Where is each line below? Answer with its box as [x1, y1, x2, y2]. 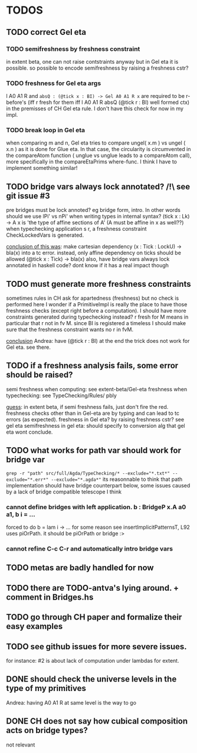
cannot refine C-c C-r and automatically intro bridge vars [6, 544, 173, 552]
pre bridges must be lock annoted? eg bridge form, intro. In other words [6, 207, 181, 214]
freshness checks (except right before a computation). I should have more [6, 307, 187, 315]
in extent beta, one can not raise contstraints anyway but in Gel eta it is [6, 58, 179, 65]
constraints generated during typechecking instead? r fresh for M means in [6, 313, 189, 320]
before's [6, 99, 27, 106]
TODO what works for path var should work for [6, 446, 182, 456]
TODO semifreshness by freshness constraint [6, 45, 140, 53]
